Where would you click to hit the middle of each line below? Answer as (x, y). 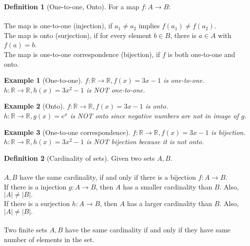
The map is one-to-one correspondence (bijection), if (82, 54)
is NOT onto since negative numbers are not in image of (154, 115)
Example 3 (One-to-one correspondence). (67, 132)
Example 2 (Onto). (34, 106)
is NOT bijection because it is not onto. (145, 142)
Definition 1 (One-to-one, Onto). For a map (72, 6)
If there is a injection (35, 186)
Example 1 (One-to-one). (43, 80)
